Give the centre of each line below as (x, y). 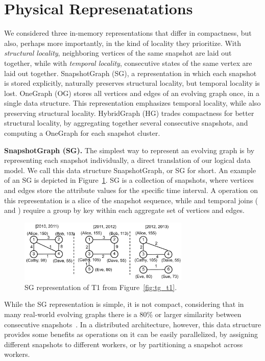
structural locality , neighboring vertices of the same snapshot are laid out (118, 53)
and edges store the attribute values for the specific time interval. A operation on (131, 190)
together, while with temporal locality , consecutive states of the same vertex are (128, 63)
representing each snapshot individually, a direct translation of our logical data (127, 160)
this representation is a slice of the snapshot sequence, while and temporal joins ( (131, 200)
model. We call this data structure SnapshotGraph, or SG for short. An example (130, 170)
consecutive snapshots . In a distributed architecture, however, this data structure (133, 324)
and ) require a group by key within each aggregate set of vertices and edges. (124, 210)
